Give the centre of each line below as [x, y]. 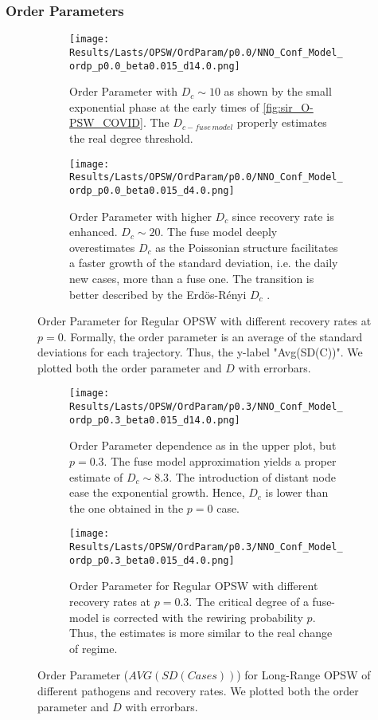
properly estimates [282, 122]
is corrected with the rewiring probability [203, 617]
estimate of [96, 476]
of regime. [94, 648]
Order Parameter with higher [140, 216]
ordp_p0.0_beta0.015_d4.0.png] [152, 190]
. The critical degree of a [249, 601]
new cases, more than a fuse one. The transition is [192, 278]
